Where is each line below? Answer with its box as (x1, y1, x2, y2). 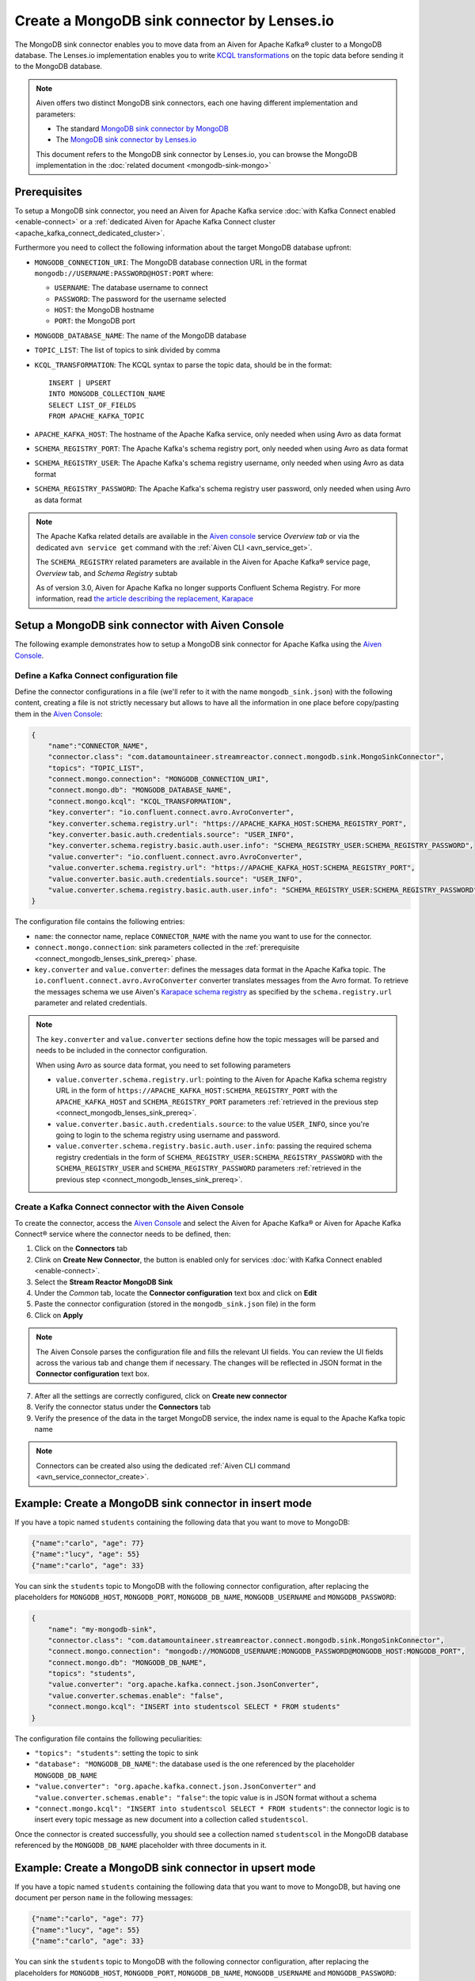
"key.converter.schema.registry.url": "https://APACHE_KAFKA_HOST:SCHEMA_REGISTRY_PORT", (47, 819, 408, 828)
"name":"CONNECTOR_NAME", (47, 741, 149, 750)
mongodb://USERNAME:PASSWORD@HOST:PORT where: (34, 268, 214, 277)
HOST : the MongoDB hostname (54, 305, 154, 315)
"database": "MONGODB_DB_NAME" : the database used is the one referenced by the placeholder (34, 1759, 355, 1769)
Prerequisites (14, 185, 82, 198)
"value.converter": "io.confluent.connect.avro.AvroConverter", (47, 852, 303, 861)
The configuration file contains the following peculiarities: (14, 1734, 203, 1743)
